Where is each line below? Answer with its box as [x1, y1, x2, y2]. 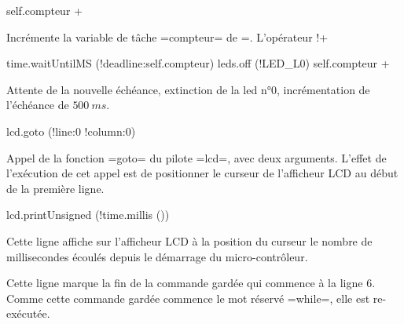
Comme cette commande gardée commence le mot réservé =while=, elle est [6, 289, 370, 306]
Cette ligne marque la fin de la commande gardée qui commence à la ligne [6, 275, 363, 291]
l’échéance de [6, 96, 69, 113]
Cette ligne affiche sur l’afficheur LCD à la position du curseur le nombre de [6, 232, 373, 249]
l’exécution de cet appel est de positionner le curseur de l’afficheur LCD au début [6, 165, 398, 181]
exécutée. [6, 305, 50, 322]
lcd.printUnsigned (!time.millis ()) [6, 206, 170, 223]
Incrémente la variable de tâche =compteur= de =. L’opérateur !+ [6, 28, 329, 45]
